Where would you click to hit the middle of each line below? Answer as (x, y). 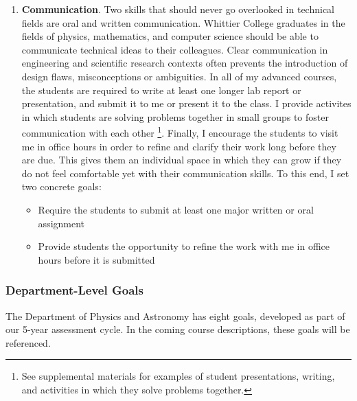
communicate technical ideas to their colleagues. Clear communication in (175, 49)
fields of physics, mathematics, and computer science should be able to (170, 36)
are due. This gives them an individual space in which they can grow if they (182, 160)
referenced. (28, 342)
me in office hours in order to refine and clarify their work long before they (179, 146)
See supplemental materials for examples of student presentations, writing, (178, 376)
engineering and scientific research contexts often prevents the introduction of (185, 63)
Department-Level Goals (74, 290)
